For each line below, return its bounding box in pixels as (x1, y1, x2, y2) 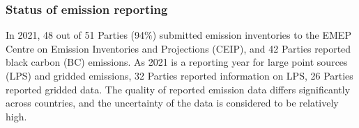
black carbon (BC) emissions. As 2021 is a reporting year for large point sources (6, 55, 348, 69)
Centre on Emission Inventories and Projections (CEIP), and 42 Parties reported (6, 41, 351, 55)
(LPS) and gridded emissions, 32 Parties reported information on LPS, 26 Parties (6, 68, 353, 82)
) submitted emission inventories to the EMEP (152, 28, 351, 42)
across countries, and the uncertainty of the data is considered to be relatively (6, 95, 339, 110)
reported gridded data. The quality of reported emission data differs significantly (6, 82, 351, 96)
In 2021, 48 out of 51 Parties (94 (6, 28, 145, 42)
